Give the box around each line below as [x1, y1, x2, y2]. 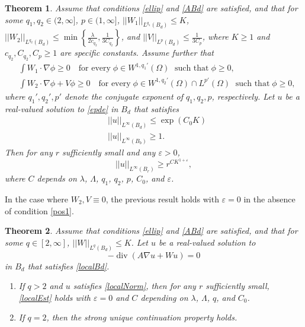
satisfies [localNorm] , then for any [73, 280, 196, 292]
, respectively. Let [211, 90, 275, 102]
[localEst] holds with [18, 291, 91, 303]
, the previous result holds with [105, 192, 219, 205]
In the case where [5, 192, 69, 205]
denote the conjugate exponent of [65, 90, 184, 102]
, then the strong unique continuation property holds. [46, 311, 237, 323]
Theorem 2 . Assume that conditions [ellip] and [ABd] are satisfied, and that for [5, 224, 298, 237]
